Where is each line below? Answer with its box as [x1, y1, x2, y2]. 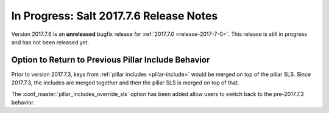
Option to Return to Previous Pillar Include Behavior [11, 55, 210, 65]
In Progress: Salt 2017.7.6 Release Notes [11, 9, 218, 22]
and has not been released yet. [11, 38, 90, 46]
